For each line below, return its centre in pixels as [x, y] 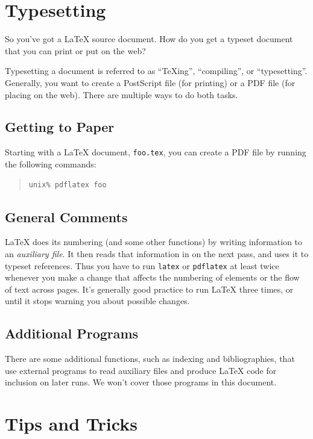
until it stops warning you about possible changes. [97, 301]
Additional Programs [72, 333]
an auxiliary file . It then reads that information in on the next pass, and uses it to [157, 253]
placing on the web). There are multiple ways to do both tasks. [122, 94]
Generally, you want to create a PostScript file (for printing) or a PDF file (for [150, 82]
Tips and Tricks [71, 424]
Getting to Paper [60, 127]
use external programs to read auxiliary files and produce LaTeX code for [141, 370]
